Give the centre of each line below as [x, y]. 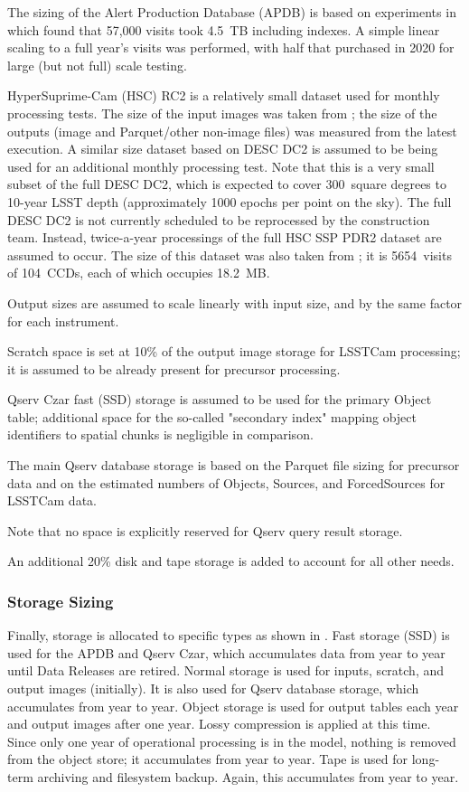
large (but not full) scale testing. [97, 65]
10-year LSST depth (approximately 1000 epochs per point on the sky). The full [230, 201]
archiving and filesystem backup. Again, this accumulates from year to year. [248, 777]
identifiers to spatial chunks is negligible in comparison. [160, 434]
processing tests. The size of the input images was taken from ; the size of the [222, 113]
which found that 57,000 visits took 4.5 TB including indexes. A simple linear [224, 29]
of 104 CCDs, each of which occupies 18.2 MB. [139, 273]
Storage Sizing [61, 601]
